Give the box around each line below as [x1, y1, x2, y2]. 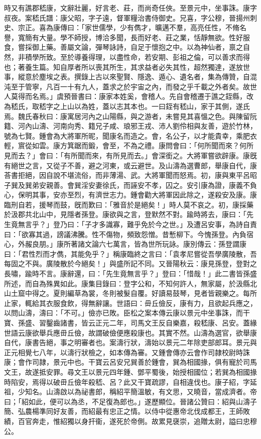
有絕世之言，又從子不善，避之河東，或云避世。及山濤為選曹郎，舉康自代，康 [4, 160, 257, 170]
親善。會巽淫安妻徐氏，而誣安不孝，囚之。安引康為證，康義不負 [46, 179, 257, 190]
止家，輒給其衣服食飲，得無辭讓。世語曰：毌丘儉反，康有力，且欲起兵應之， [4, 297, 257, 308]
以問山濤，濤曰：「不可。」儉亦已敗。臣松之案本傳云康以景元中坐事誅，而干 [4, 307, 250, 318]
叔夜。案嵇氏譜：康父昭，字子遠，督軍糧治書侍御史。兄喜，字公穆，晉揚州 [4, 12, 250, 23]
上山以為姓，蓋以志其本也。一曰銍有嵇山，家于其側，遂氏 [60, 100, 250, 111]
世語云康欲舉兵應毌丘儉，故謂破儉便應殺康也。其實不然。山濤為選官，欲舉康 [4, 327, 257, 338]
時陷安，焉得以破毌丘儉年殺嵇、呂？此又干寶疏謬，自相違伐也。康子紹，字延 [4, 376, 257, 387]
